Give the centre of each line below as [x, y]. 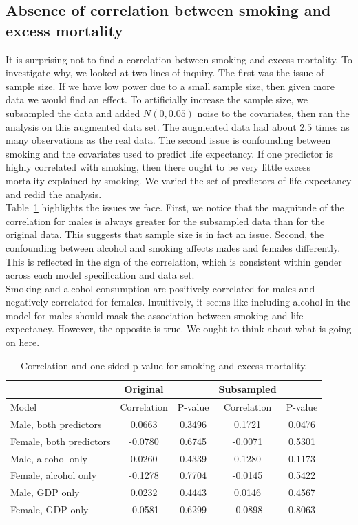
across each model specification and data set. [100, 275]
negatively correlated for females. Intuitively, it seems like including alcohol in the [178, 302]
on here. [23, 342]
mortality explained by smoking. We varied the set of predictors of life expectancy [179, 180]
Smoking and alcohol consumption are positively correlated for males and [160, 288]
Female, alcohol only [54, 475]
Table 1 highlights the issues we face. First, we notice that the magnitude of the [175, 207]
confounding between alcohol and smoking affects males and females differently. [173, 247]
